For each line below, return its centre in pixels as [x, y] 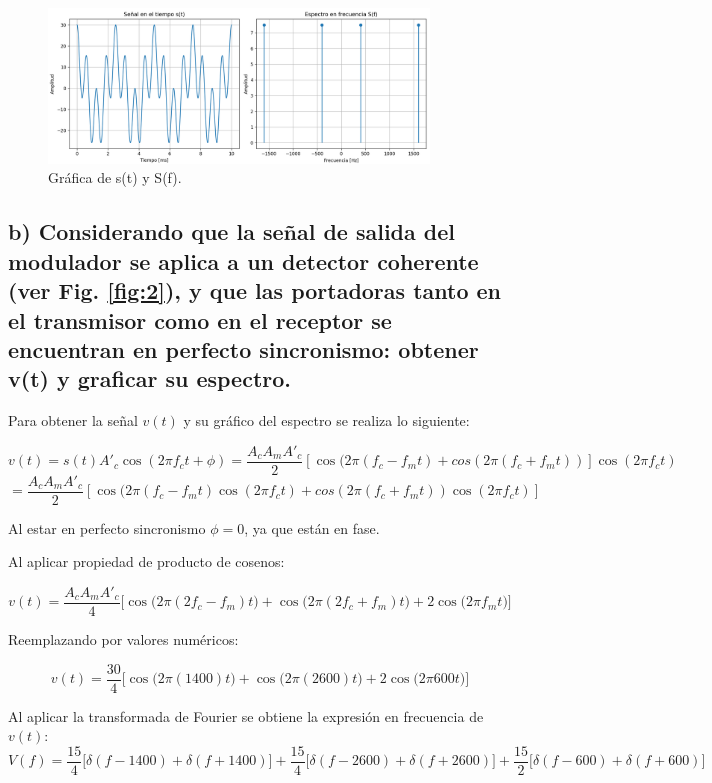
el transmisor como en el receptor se [200, 319]
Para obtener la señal [73, 420]
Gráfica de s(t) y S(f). [115, 177]
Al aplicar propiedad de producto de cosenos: [146, 561]
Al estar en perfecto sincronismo [107, 527]
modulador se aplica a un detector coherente [243, 260]
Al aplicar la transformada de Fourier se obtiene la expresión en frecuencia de [246, 715]
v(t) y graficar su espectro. [149, 378]
